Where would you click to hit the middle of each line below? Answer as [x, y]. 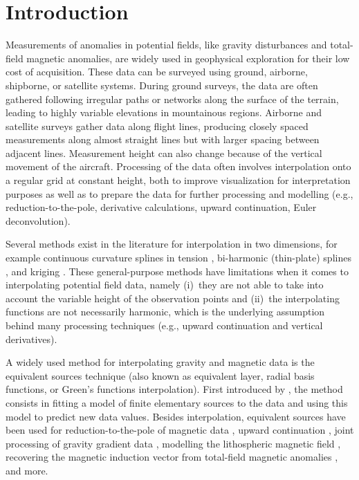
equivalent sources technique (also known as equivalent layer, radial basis [160, 375]
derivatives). [31, 339]
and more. [27, 470]
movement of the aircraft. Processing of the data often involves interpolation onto [178, 166]
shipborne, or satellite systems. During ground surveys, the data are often [162, 85]
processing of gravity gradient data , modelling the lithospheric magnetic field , [173, 443]
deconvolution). [38, 220]
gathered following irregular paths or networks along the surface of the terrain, [172, 99]
